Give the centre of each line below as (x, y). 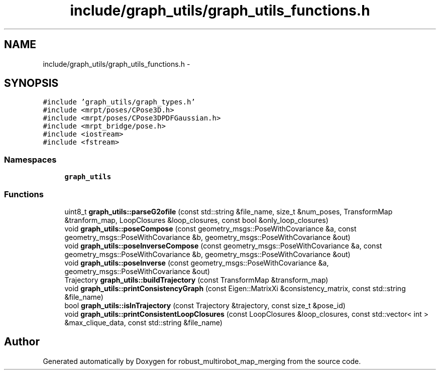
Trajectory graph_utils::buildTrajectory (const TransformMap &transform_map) (196, 280)
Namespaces (30, 159)
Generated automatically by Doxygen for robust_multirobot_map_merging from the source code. (202, 361)
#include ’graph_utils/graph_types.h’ (119, 102)
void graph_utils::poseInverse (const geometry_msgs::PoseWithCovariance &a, (197, 263)
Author (22, 342)
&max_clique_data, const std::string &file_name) (143, 322)
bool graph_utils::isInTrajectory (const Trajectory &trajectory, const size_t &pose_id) (205, 305)
